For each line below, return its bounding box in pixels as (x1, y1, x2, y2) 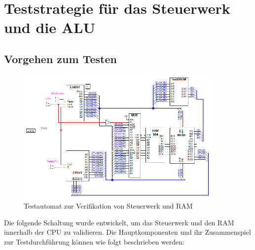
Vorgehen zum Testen (4, 51, 117, 66)
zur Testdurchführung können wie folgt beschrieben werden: (4, 237, 184, 247)
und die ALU (4, 17, 96, 37)
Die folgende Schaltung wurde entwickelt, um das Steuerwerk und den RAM (4, 217, 234, 227)
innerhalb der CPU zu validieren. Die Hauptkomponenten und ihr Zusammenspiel (4, 227, 251, 237)
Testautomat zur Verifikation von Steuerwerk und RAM (24, 201, 193, 211)
